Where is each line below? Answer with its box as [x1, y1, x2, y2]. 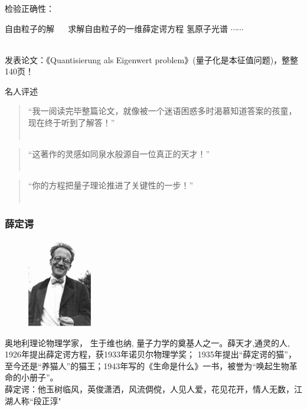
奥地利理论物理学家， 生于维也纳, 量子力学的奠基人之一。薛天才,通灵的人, [5, 336, 290, 349]
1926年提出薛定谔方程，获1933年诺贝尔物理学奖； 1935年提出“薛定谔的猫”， [5, 348, 296, 360]
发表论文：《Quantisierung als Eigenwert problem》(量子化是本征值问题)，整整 [5, 53, 299, 66]
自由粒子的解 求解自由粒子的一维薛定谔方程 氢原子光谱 [5, 22, 228, 34]
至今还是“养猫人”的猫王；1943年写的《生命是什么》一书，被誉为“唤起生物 [5, 359, 289, 372]
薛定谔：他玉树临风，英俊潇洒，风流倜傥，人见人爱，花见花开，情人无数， [5, 383, 294, 395]
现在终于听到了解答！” [28, 116, 115, 129]
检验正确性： [5, 2, 54, 14]
